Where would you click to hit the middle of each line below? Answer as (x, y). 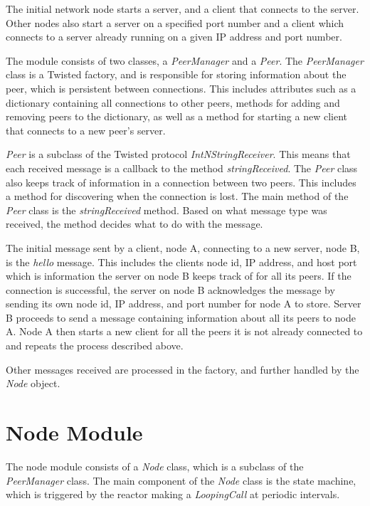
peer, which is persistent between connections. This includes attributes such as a (181, 88)
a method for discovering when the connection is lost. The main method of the (177, 196)
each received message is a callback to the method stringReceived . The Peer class (182, 168)
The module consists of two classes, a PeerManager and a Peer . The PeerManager (185, 60)
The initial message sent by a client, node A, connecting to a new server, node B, (183, 247)
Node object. (33, 383)
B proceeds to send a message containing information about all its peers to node (181, 317)
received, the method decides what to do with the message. (134, 224)
